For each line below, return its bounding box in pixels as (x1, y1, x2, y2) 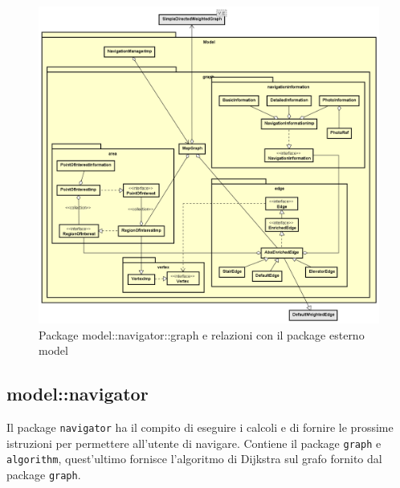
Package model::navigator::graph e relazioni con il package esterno (39, 326, 365, 343)
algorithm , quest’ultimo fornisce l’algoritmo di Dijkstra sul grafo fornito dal (6, 450, 382, 467)
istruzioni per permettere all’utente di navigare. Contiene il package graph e (6, 434, 382, 451)
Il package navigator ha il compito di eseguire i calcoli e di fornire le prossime (6, 419, 394, 435)
